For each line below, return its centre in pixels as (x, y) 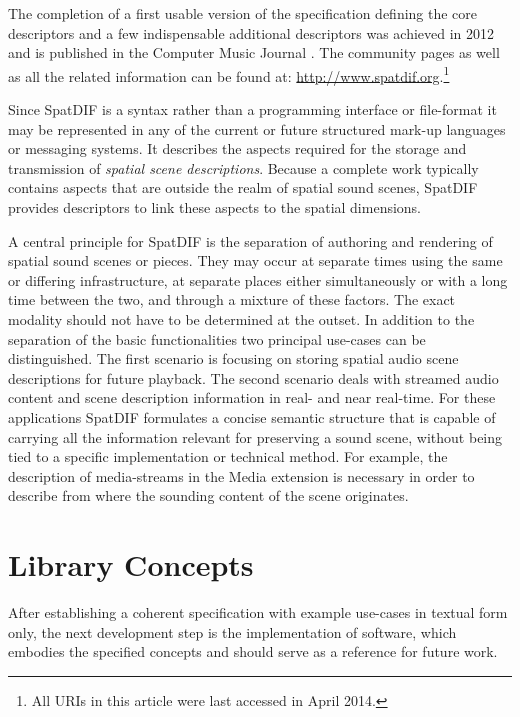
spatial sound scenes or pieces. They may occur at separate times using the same (255, 260)
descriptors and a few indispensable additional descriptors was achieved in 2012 (251, 32)
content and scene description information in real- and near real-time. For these (252, 397)
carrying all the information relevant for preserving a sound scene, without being (255, 436)
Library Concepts (131, 564)
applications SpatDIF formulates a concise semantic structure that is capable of (252, 416)
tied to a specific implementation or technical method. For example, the (228, 456)
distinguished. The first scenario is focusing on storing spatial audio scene (233, 358)
